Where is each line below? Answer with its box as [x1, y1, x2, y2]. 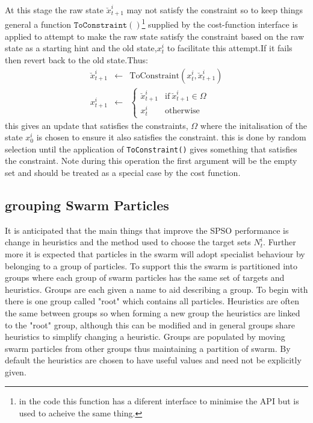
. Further [263, 236, 296, 248]
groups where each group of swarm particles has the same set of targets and [5, 271, 285, 284]
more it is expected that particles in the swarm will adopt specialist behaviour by [5, 247, 305, 260]
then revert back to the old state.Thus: [5, 53, 148, 66]
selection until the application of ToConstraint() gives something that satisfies [5, 142, 297, 155]
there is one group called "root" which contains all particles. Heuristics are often [5, 295, 300, 307]
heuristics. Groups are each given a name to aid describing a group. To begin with [5, 283, 308, 295]
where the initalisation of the [200, 119, 307, 131]
